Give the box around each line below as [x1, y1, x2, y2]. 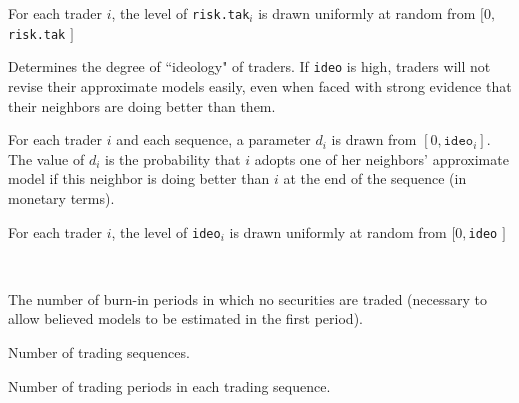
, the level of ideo [111, 221, 221, 242]
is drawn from [331, 129, 417, 150]
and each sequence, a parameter [116, 129, 311, 150]
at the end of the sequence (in [283, 168, 467, 189]
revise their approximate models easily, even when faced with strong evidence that [8, 75, 512, 96]
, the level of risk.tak [111, 3, 250, 23]
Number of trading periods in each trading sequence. [8, 375, 331, 396]
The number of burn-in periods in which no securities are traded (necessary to [8, 288, 487, 309]
